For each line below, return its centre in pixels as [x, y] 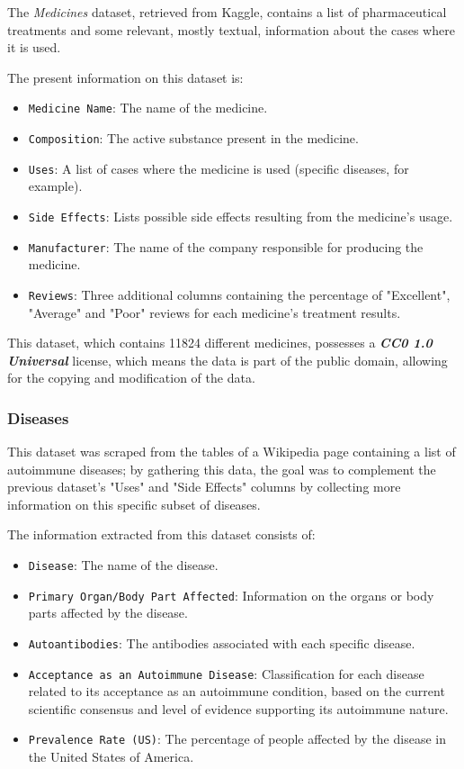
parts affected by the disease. [108, 613]
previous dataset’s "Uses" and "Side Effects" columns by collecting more [204, 487]
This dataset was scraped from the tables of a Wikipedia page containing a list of [232, 452]
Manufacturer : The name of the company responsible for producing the [226, 246]
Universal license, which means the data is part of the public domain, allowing [228, 360]
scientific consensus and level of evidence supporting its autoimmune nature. [238, 708]
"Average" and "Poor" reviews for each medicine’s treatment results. [214, 312]
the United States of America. [111, 757]
